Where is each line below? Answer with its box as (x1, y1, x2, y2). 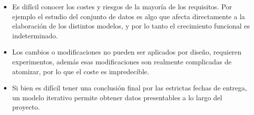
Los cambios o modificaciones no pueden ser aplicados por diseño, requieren (12, 47, 242, 57)
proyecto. (12, 102, 40, 112)
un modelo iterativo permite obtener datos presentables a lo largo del (12, 92, 222, 102)
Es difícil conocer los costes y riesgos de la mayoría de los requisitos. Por (12, 1, 232, 11)
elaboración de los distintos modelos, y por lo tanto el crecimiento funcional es (12, 21, 250, 31)
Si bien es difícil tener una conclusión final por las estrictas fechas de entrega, (12, 83, 247, 93)
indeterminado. (12, 30, 58, 40)
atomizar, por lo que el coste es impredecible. (12, 66, 150, 76)
